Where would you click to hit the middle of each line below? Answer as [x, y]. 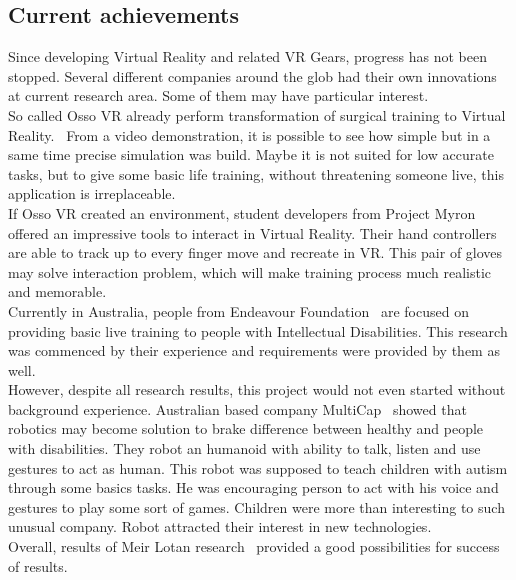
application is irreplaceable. [92, 193]
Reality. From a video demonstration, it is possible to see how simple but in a [249, 134]
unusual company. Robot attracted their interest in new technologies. [220, 526]
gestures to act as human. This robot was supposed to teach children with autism [258, 467]
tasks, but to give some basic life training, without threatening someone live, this [256, 173]
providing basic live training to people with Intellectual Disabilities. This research [258, 330]
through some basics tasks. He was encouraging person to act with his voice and [253, 487]
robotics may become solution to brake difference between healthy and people [246, 428]
